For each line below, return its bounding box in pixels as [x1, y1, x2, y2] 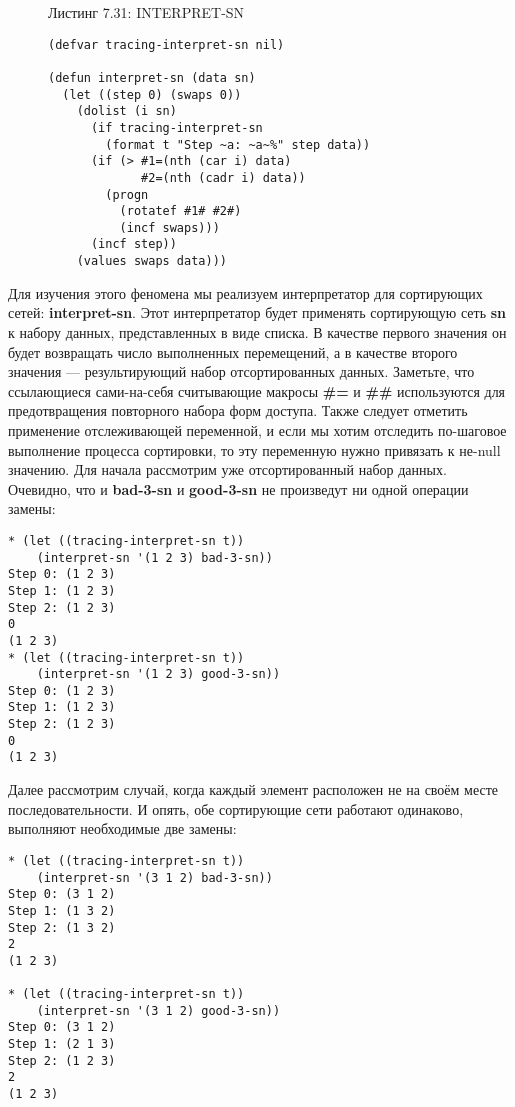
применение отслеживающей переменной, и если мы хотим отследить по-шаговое [8, 419, 507, 440]
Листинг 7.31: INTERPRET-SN [48, 2, 245, 22]
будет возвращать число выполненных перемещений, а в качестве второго [8, 341, 458, 362]
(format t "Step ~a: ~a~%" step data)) [105, 137, 371, 152]
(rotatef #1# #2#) [119, 204, 242, 219]
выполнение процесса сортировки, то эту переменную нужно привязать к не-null [8, 439, 501, 460]
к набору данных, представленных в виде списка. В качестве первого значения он [8, 321, 507, 342]
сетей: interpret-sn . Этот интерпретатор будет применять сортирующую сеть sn [8, 302, 507, 323]
